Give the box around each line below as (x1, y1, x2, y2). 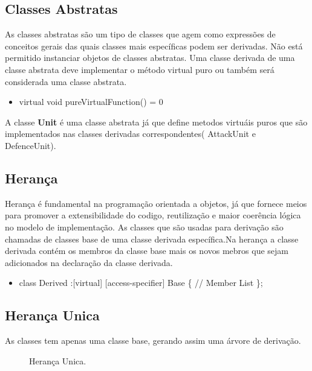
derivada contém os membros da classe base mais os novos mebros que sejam (5, 244, 288, 257)
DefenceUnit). (5, 139, 56, 151)
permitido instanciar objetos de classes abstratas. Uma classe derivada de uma (5, 51, 295, 64)
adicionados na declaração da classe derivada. (5, 256, 173, 268)
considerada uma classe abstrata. (5, 75, 127, 87)
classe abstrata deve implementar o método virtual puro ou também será (5, 63, 275, 75)
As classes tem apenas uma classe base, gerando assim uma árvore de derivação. (5, 334, 301, 347)
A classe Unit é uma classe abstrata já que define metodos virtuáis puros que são (5, 115, 308, 128)
